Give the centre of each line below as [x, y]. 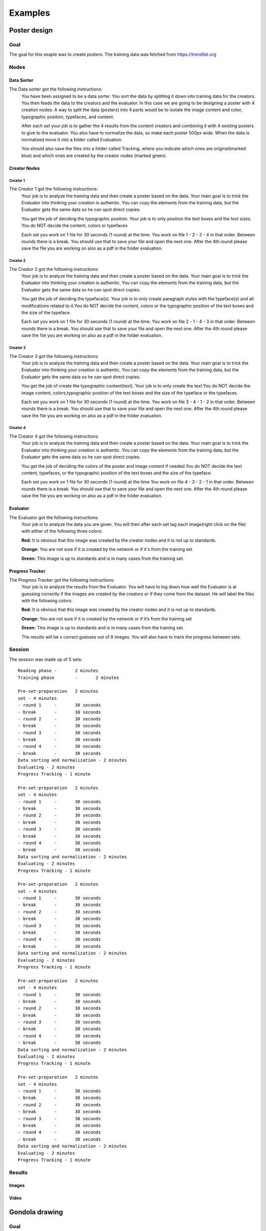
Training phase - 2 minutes [68, 678]
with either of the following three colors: [62, 531]
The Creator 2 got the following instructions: [54, 269]
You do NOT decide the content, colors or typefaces [74, 226]
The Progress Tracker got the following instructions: [62, 580]
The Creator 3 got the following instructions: [54, 356]
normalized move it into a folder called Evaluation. [72, 140]
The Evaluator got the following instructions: [54, 518]
